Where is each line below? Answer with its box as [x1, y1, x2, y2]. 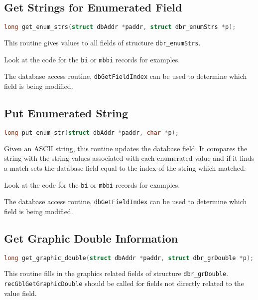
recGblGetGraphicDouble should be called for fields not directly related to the [4, 278, 244, 289]
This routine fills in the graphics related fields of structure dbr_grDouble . [4, 268, 229, 279]
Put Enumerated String [4, 105, 129, 121]
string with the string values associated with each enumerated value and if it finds [4, 153, 255, 163]
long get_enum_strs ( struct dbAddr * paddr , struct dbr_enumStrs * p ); [4, 23, 236, 31]
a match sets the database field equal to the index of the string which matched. [4, 162, 246, 173]
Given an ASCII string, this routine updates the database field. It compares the [4, 143, 248, 153]
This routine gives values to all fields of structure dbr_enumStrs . [4, 37, 201, 48]
